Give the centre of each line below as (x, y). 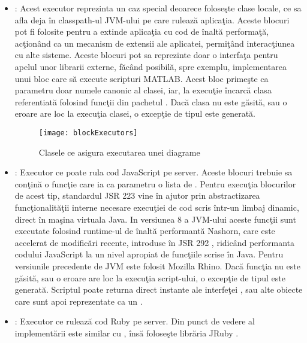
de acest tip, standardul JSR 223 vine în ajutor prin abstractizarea (137, 195)
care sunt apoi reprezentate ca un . (79, 301)
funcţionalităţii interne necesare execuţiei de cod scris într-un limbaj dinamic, (157, 207)
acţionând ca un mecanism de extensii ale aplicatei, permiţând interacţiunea (155, 43)
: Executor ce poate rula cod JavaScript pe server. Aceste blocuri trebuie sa (153, 172)
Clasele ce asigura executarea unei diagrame (119, 152)
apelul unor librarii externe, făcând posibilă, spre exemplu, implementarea (151, 66)
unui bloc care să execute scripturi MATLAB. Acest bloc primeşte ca (142, 78)
